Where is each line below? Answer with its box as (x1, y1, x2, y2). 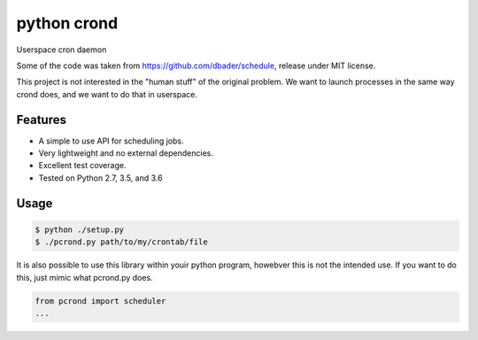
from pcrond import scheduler (35, 296, 166, 305)
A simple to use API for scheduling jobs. (38, 135, 184, 146)
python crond (16, 13, 119, 33)
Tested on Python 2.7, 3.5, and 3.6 (38, 173, 163, 183)
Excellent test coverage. (38, 160, 127, 171)
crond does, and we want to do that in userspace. (16, 89, 198, 99)
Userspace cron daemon (16, 44, 107, 55)
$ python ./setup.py (35, 224, 124, 235)
